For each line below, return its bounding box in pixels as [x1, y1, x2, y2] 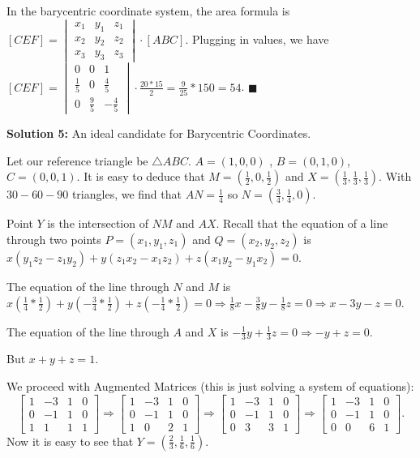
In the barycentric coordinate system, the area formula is [6, 2, 290, 19]
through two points [6, 230, 101, 247]
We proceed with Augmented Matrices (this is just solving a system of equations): [6, 377, 414, 394]
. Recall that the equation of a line [216, 215, 388, 232]
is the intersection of [47, 215, 148, 232]
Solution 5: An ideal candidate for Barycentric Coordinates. [6, 125, 311, 142]
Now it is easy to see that [6, 432, 134, 449]
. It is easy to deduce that [76, 168, 205, 185]
